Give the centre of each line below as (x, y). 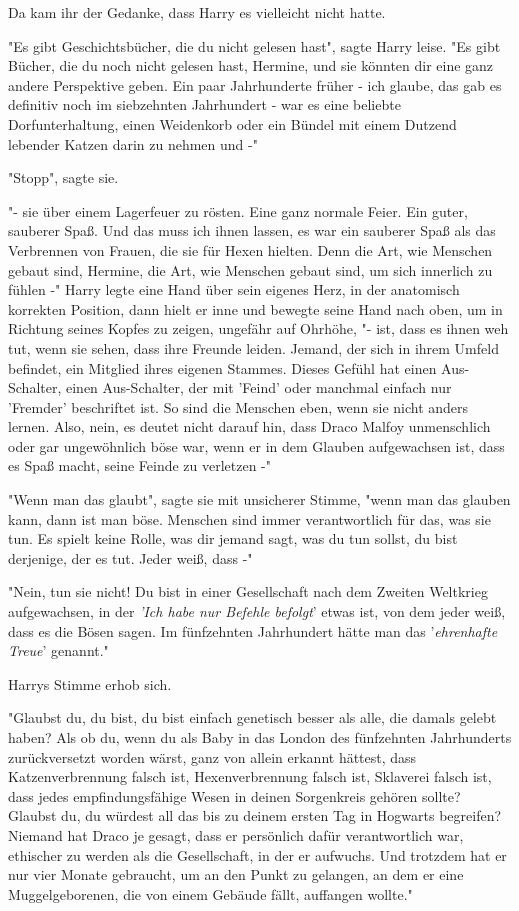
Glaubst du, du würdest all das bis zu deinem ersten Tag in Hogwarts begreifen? (255, 815)
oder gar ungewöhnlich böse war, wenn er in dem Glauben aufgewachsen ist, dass (256, 445)
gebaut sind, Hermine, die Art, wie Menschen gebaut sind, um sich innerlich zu (250, 269)
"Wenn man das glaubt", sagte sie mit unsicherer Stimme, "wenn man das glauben (259, 499)
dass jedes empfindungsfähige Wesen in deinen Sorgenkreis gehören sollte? (234, 795)
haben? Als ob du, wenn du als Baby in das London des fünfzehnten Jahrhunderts (260, 737)
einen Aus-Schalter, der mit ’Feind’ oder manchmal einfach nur (258, 387)
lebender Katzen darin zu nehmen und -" (133, 143)
